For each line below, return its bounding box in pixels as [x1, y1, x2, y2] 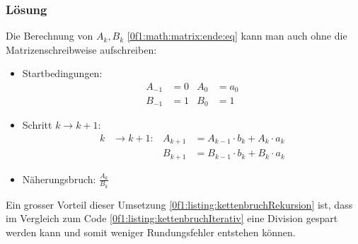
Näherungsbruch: [22, 171, 96, 186]
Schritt [22, 117, 52, 132]
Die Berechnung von [6, 28, 93, 43]
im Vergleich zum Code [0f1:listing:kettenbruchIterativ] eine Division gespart [6, 211, 338, 226]
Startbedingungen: [22, 66, 103, 81]
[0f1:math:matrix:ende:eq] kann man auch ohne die [127, 28, 347, 43]
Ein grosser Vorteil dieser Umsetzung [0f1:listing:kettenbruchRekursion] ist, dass [6, 197, 353, 211]
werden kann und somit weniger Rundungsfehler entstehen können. [6, 224, 296, 239]
